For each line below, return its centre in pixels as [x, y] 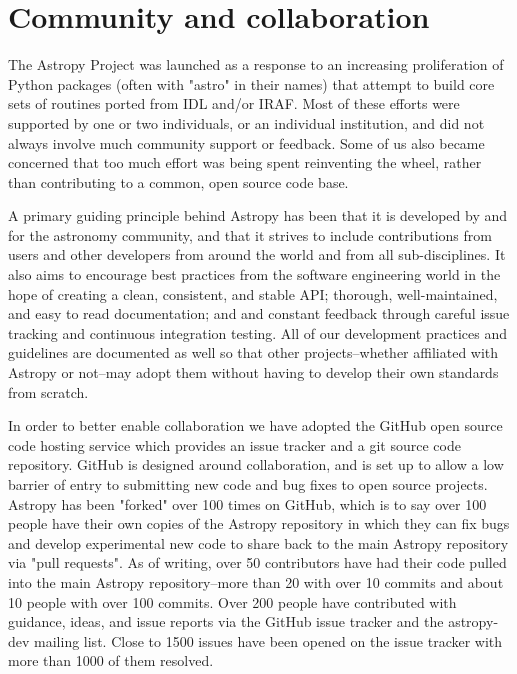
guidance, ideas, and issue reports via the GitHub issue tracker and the [226, 621]
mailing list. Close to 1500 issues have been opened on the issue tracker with [268, 640]
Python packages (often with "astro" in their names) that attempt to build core [251, 83]
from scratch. [48, 391]
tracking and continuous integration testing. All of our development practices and [257, 332]
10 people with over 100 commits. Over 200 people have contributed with [232, 601]
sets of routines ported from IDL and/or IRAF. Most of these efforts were [234, 103]
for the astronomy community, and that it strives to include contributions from [250, 234]
